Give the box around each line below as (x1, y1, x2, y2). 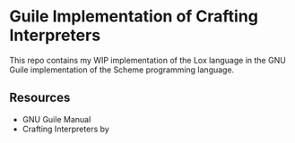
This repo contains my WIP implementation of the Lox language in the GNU (9, 55, 287, 65)
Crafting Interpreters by (22, 123, 109, 134)
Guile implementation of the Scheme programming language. (9, 64, 235, 75)
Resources (9, 90, 71, 105)
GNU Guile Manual (22, 114, 91, 124)
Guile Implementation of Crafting (9, 6, 258, 27)
